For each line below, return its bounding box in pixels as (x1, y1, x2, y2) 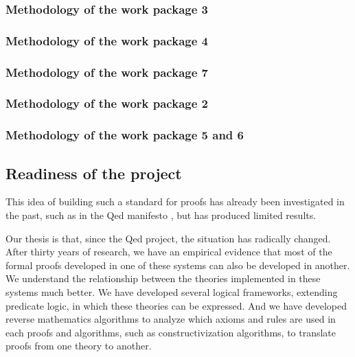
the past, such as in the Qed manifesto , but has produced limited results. (5, 208, 317, 222)
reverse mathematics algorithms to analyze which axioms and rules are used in (5, 312, 336, 326)
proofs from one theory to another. (5, 338, 152, 353)
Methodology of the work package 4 (5, 32, 208, 49)
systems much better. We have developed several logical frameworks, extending (5, 284, 338, 299)
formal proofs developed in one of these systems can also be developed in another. (5, 257, 350, 272)
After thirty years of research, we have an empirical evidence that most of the (5, 244, 332, 259)
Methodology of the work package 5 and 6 (5, 126, 244, 143)
